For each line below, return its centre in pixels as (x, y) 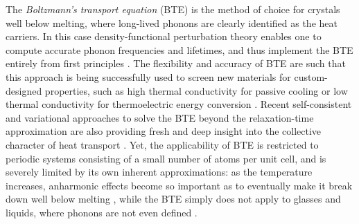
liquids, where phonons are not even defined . (102, 212)
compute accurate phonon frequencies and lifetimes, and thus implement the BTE (179, 49)
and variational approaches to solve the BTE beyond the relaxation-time (160, 117)
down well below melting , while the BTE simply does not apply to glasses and (173, 199)
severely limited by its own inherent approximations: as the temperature (159, 172)
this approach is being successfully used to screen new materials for (148, 76)
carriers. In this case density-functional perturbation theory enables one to (164, 36)
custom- (311, 76)
